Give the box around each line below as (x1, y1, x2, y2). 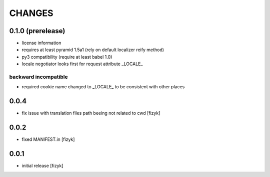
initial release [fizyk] (21, 163, 63, 169)
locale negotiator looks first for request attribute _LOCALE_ (21, 61, 143, 67)
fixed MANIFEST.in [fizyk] (21, 136, 75, 142)
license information (21, 40, 61, 46)
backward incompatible (9, 73, 68, 80)
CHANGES (9, 8, 53, 19)
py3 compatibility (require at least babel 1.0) (21, 54, 112, 60)
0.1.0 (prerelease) (9, 27, 65, 35)
